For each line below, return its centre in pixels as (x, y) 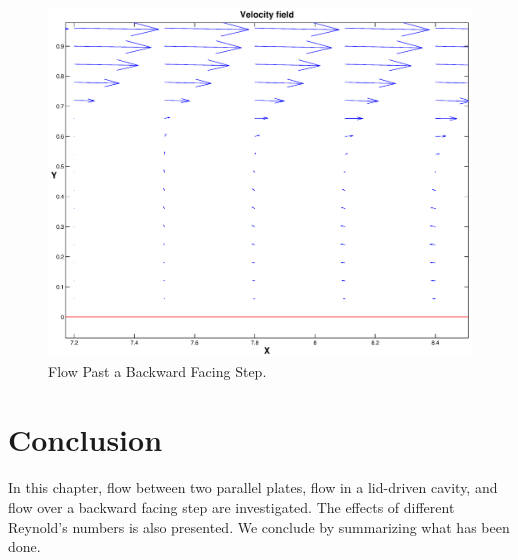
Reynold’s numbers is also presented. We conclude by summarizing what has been (259, 526)
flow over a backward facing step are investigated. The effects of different (231, 506)
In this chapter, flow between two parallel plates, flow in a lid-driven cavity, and (253, 487)
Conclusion (85, 439)
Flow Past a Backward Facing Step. (157, 370)
